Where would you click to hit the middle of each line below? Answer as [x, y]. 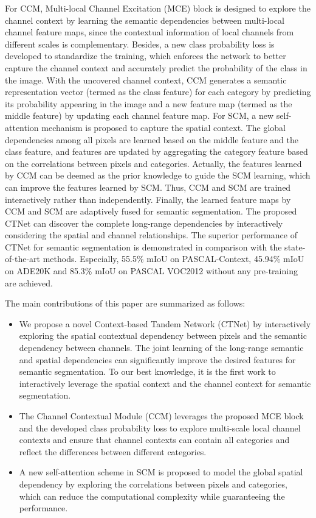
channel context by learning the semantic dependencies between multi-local [145, 20]
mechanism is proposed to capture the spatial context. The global [163, 127]
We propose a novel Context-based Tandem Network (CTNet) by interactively [165, 323]
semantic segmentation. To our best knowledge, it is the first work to [147, 371]
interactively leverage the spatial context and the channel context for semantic [165, 383]
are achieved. [29, 282]
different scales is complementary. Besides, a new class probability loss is [140, 44]
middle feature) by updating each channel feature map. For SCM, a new [139, 115]
